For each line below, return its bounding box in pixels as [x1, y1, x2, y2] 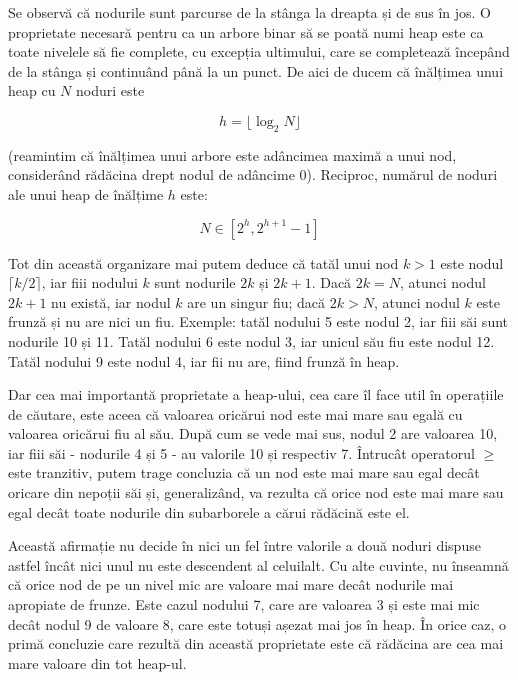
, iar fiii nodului [41, 272, 138, 293]
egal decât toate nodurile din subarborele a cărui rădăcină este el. [8, 501, 410, 522]
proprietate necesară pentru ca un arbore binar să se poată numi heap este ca [8, 21, 484, 42]
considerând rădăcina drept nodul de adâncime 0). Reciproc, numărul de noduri [8, 164, 498, 185]
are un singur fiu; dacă [187, 291, 326, 312]
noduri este [76, 80, 145, 101]
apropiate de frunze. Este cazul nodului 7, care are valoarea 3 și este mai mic [8, 594, 480, 615]
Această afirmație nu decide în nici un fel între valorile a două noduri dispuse [8, 535, 481, 556]
